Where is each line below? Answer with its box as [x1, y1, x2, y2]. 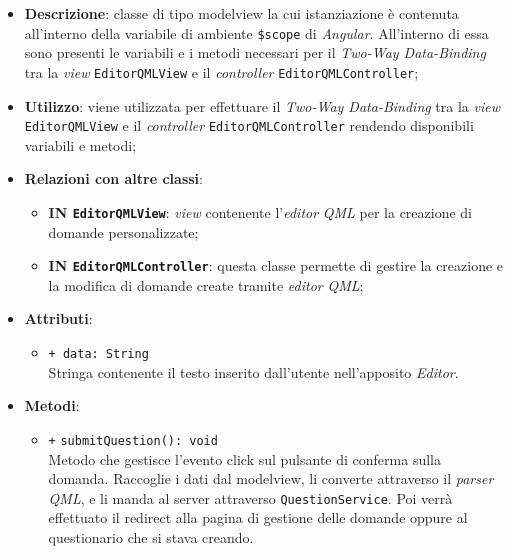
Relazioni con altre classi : [24, 168, 203, 189]
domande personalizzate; [48, 221, 199, 242]
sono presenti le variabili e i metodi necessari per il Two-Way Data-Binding [24, 42, 486, 63]
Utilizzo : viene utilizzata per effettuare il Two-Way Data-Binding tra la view [24, 95, 500, 116]
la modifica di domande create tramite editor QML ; [48, 274, 364, 295]
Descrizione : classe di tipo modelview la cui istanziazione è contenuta [24, 3, 459, 23]
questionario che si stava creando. [48, 526, 254, 547]
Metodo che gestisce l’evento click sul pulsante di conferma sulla [48, 448, 441, 469]
